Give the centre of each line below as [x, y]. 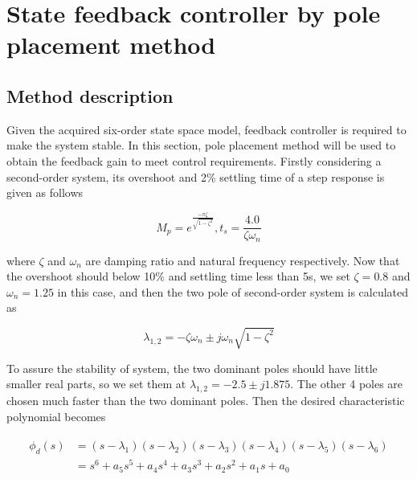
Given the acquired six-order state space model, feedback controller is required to [206, 129]
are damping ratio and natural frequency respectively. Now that [243, 260]
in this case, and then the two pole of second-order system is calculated [233, 291]
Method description [90, 95]
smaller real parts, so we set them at [96, 384]
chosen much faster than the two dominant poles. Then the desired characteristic [206, 401]
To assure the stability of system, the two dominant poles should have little [192, 368]
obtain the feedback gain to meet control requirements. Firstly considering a [194, 160]
